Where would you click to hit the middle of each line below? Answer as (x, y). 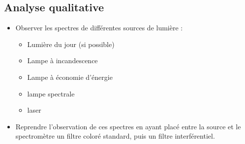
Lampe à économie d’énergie (70, 77)
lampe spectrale (51, 93)
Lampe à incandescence (62, 60)
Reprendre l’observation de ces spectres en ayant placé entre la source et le (128, 126)
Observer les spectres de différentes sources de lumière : (99, 28)
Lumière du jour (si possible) (71, 44)
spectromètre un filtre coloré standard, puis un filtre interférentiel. (115, 136)
